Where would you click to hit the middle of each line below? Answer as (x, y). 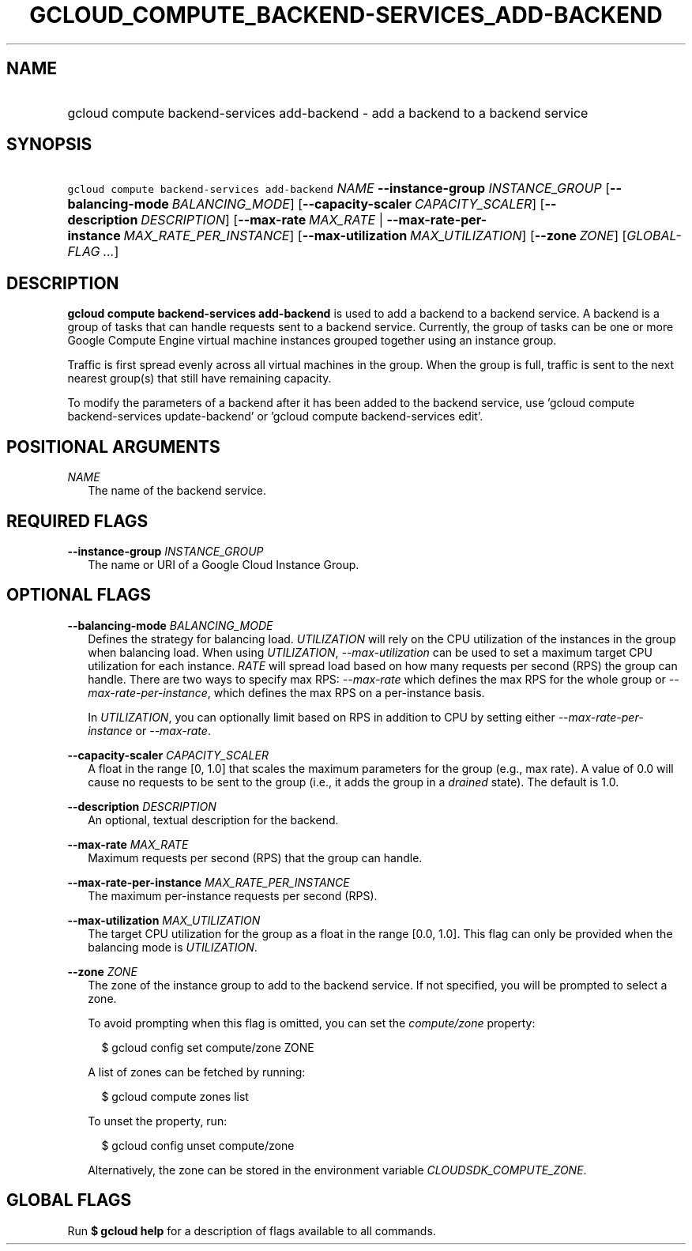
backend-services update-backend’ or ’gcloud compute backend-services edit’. (275, 416)
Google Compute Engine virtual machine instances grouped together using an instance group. (312, 341)
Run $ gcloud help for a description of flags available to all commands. (252, 1230)
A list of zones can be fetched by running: (197, 1072)
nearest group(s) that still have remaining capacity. (199, 379)
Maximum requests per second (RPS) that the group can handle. (255, 857)
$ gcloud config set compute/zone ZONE (208, 1047)
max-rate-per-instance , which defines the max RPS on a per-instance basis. (286, 692)
